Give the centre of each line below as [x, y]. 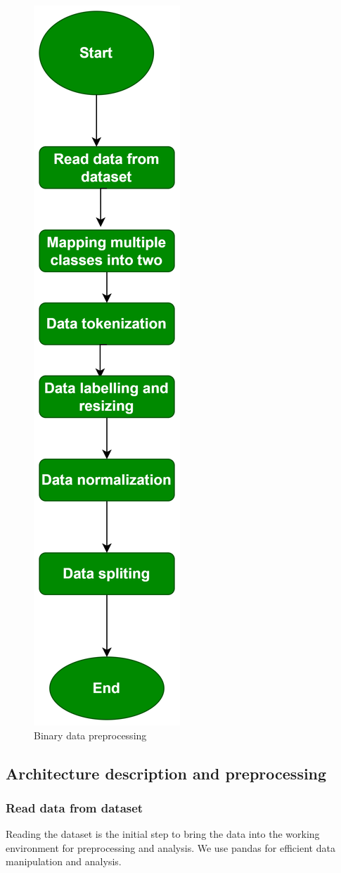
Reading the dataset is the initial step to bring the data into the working [163, 834]
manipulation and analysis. [64, 861]
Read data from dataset [75, 807]
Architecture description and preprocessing [166, 773]
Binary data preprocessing [90, 735]
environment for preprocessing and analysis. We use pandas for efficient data [170, 847]
